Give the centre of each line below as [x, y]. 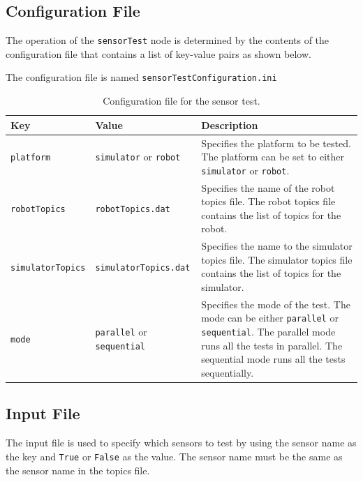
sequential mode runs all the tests [273, 359]
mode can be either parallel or [270, 318]
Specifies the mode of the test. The [276, 304]
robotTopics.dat [133, 209]
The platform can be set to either [273, 157]
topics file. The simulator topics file [277, 259]
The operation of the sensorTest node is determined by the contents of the [168, 40]
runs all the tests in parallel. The [272, 345]
